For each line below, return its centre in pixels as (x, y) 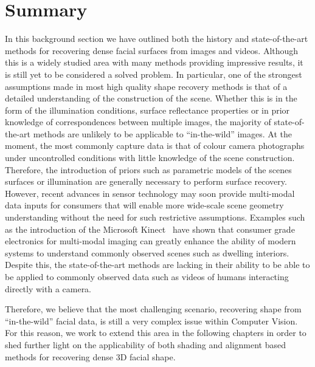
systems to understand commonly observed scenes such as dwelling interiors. (147, 252)
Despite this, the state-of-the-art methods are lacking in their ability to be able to (157, 265)
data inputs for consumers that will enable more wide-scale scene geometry (144, 205)
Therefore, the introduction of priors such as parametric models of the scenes (148, 169)
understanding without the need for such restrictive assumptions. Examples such (155, 217)
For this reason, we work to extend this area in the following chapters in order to (156, 333)
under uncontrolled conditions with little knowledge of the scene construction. (150, 158)
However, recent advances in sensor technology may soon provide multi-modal (150, 193)
